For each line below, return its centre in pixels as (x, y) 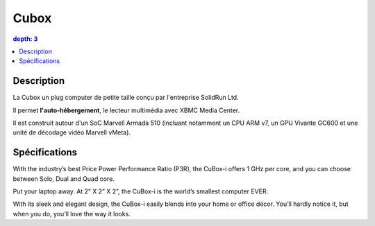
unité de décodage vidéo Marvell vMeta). (72, 132)
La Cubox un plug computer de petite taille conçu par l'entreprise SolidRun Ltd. (126, 98)
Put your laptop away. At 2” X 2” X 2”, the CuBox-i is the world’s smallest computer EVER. (141, 191)
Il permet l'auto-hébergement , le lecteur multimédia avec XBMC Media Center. (126, 110)
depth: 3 (25, 39)
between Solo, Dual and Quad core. (64, 179)
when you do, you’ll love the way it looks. (72, 214)
